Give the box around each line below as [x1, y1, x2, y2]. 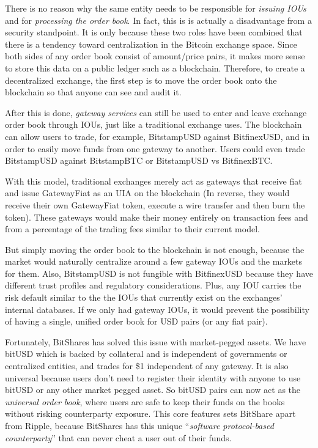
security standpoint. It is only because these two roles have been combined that [5, 26, 303, 39]
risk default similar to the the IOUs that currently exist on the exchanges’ [5, 291, 283, 304]
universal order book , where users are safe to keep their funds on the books [5, 395, 285, 408]
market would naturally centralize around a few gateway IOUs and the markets [5, 255, 303, 268]
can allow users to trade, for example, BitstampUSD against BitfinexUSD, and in [5, 130, 310, 142]
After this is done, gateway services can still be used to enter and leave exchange [5, 106, 307, 119]
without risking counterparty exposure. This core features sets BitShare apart [5, 407, 296, 420]
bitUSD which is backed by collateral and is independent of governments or [5, 347, 287, 360]
